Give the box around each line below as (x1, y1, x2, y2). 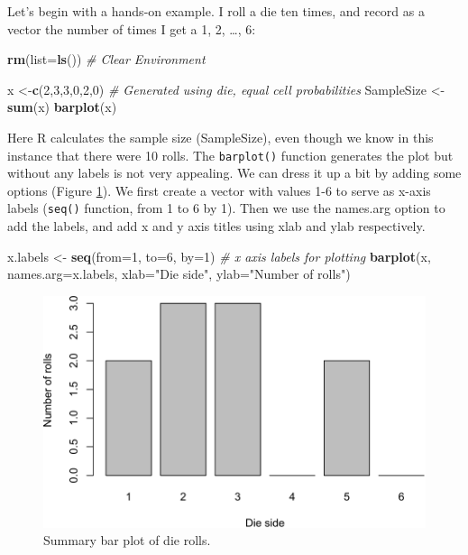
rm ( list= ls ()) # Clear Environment (7, 50, 206, 69)
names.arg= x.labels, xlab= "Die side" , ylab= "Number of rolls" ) (7, 264, 351, 283)
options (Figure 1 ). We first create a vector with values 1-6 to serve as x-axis (7, 180, 431, 199)
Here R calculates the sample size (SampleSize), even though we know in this (7, 127, 434, 146)
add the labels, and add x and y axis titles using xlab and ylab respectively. (7, 217, 426, 236)
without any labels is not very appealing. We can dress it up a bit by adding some (7, 163, 462, 182)
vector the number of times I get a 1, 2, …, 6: (7, 19, 256, 38)
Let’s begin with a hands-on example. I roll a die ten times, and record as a (7, 2, 425, 20)
